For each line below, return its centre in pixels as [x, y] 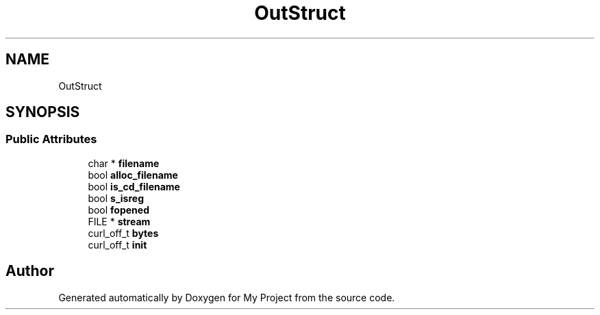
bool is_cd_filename [134, 186]
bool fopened [118, 210]
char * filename [124, 163]
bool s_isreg [116, 198]
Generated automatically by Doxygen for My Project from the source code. [227, 297]
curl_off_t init [117, 244]
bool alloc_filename [133, 175]
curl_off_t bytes [123, 233]
